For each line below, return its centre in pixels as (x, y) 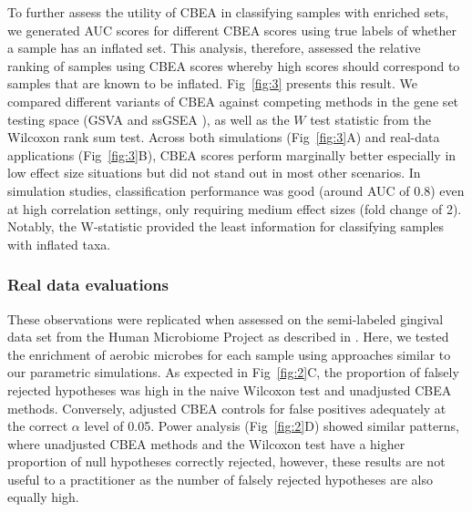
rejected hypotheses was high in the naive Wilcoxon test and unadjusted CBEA (230, 389)
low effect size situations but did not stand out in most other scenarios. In (214, 173)
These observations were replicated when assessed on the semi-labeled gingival (226, 318)
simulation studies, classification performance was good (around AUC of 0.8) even (236, 190)
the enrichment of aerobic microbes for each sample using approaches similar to (229, 354)
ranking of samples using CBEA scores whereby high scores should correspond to (234, 65)
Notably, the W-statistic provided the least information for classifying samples (226, 226)
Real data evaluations (88, 285)
